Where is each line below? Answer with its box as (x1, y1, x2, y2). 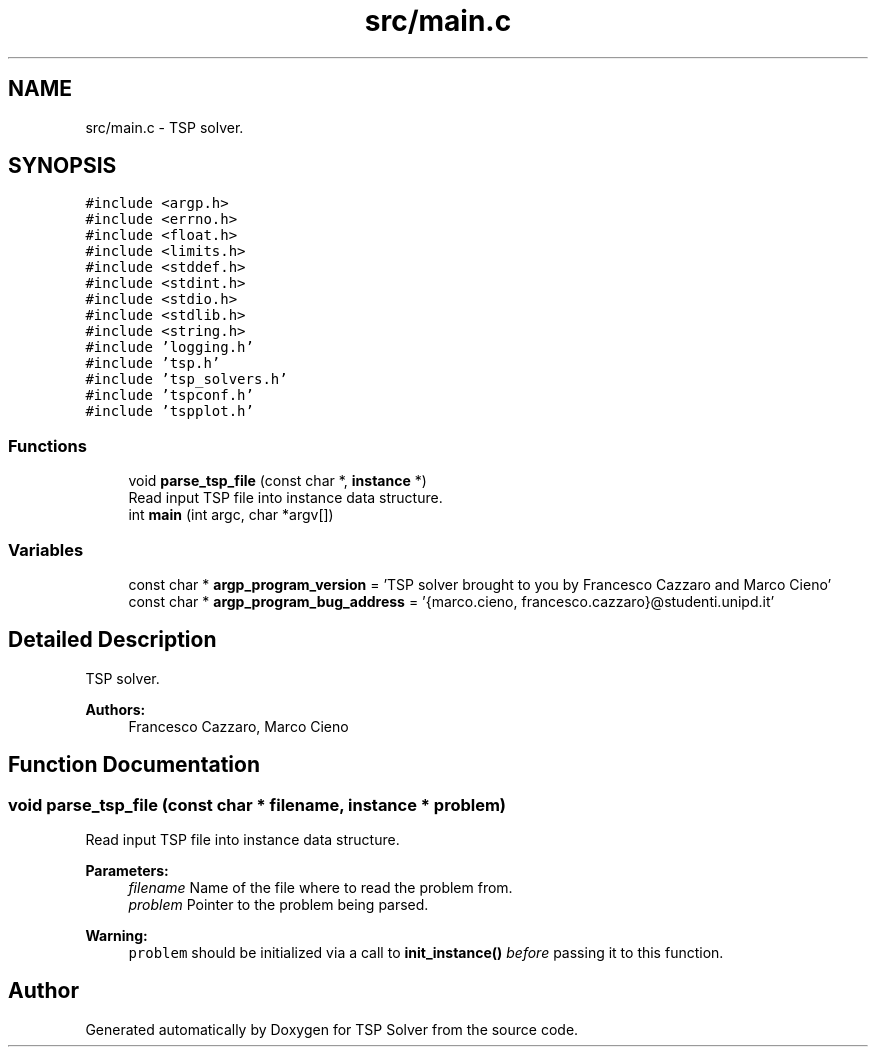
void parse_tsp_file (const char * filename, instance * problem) (8, 794, 507, 815)
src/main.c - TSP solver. (85, 118, 244, 136)
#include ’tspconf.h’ (85, 387, 254, 404)
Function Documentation (8, 752, 260, 778)
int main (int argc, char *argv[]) (128, 506, 334, 524)
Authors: (85, 700, 146, 718)
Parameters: (85, 862, 169, 879)
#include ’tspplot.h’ (85, 403, 254, 420)
